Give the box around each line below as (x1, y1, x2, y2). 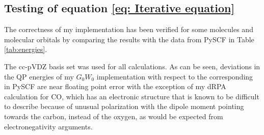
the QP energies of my (4, 71, 74, 82)
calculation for (4, 91, 49, 101)
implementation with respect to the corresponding (96, 71, 253, 82)
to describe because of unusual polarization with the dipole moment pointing (4, 101, 244, 112)
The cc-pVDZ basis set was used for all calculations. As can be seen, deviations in (4, 61, 260, 71)
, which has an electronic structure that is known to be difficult (62, 91, 259, 101)
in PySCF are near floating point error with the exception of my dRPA (4, 81, 226, 92)
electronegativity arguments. (4, 121, 93, 131)
